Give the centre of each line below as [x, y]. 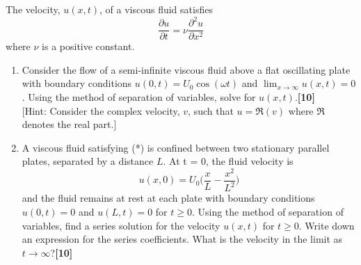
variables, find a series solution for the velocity [121, 225]
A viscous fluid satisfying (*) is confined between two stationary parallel [176, 147]
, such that [211, 110]
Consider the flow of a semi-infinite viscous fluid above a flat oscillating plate [186, 69]
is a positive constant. [88, 46]
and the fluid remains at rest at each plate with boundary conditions [168, 198]
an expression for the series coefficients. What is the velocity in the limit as [182, 239]
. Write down [327, 225]
